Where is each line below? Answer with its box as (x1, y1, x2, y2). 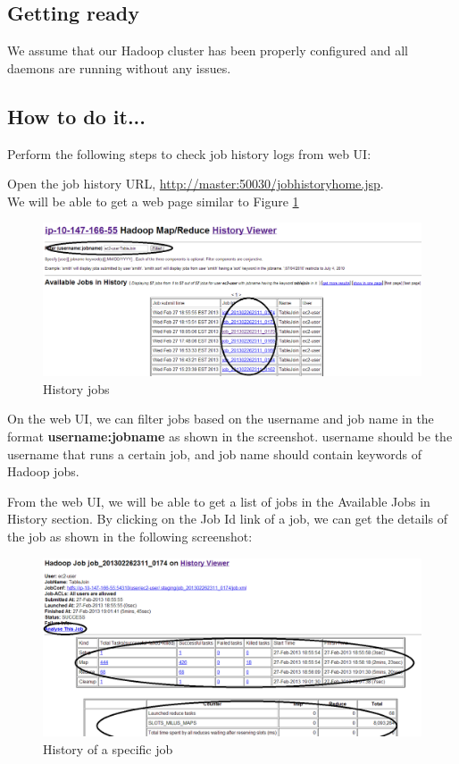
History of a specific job (43, 739, 173, 758)
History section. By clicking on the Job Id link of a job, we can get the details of (7, 509, 447, 528)
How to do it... (7, 102, 146, 130)
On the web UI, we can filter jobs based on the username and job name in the (7, 409, 434, 428)
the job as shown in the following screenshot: (7, 526, 253, 545)
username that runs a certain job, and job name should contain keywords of (7, 444, 422, 463)
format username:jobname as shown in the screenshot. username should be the (7, 426, 453, 445)
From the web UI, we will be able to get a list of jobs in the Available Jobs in (7, 491, 430, 510)
